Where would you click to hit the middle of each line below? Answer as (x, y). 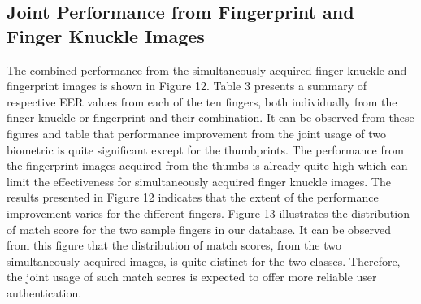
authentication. (44, 292)
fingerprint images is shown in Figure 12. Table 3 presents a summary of (187, 86)
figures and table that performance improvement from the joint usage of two (197, 133)
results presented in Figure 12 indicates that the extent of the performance (193, 197)
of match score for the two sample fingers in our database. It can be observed (199, 229)
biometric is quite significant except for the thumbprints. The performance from (205, 149)
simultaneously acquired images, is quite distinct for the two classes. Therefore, (204, 261)
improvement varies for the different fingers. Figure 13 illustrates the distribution (208, 213)
